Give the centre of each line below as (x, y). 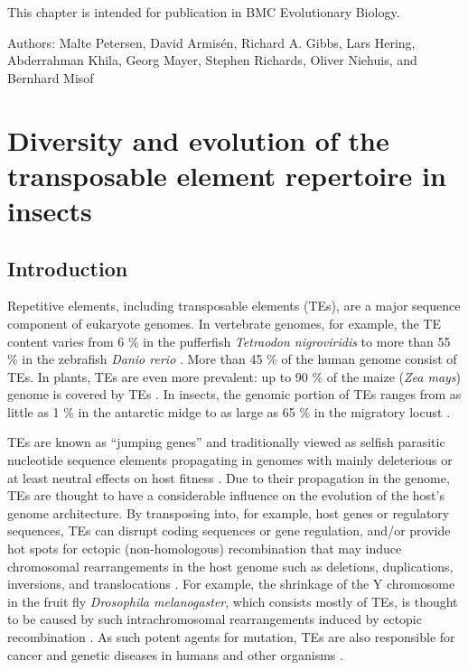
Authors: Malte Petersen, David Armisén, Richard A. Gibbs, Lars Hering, (211, 42)
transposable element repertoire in (227, 175)
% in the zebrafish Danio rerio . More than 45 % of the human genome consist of (232, 359)
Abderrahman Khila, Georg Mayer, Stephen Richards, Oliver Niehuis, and (212, 60)
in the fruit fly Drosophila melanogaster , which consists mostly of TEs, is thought (233, 601)
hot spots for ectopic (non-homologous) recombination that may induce (205, 549)
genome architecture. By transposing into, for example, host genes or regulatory (229, 512)
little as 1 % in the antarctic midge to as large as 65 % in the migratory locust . (229, 411)
